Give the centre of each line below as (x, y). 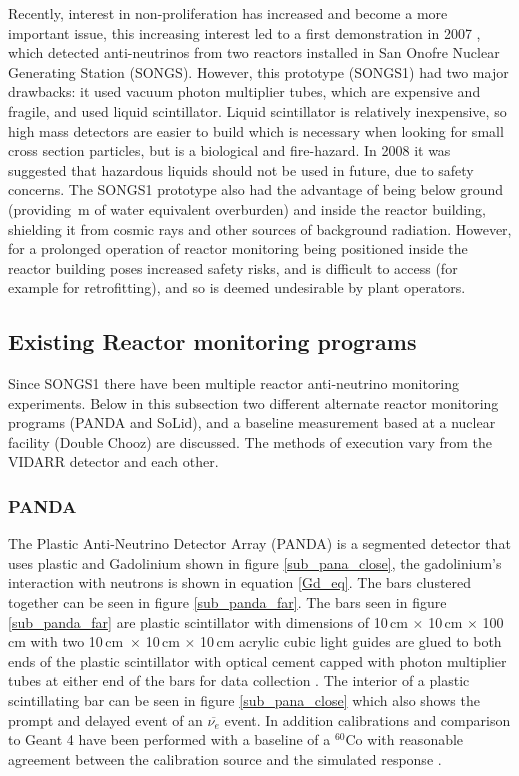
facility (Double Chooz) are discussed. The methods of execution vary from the (250, 441)
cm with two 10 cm (66, 641)
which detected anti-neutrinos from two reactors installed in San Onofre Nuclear (254, 52)
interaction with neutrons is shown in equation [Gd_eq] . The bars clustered (240, 582)
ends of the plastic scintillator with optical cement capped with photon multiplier (257, 660)
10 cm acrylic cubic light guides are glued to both (351, 641)
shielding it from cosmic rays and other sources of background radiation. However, (260, 228)
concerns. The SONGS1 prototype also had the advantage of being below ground (256, 189)
